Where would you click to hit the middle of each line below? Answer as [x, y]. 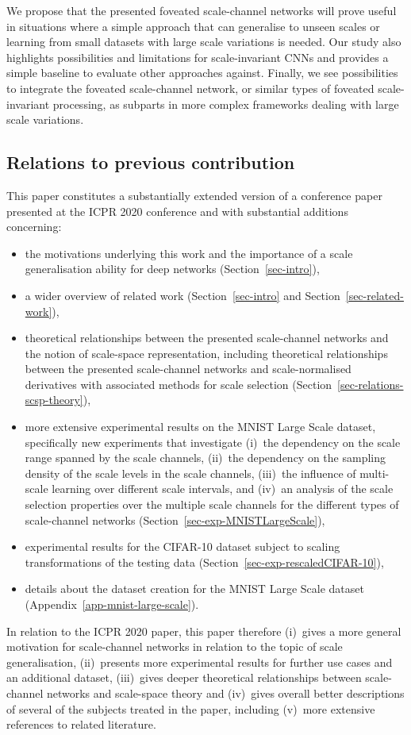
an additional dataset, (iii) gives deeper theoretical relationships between [184, 677]
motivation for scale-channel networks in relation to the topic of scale [175, 646]
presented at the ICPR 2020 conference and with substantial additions [177, 211]
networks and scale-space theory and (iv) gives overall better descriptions [225, 693]
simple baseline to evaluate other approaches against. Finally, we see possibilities [202, 73]
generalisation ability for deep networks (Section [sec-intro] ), [172, 269]
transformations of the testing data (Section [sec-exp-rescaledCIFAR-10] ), [204, 562]
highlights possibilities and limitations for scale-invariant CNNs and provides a [198, 57]
